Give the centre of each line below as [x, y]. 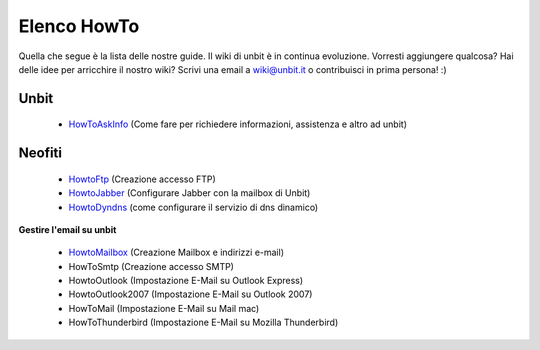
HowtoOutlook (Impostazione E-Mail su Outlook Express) [186, 281]
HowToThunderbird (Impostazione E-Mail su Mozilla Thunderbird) [203, 322]
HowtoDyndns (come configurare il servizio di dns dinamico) [193, 207]
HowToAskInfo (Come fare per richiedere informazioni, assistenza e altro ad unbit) [238, 124]
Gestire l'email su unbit [67, 229]
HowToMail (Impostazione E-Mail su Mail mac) [164, 308]
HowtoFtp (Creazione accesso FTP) [142, 179]
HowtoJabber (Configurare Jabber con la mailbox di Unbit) [189, 193]
